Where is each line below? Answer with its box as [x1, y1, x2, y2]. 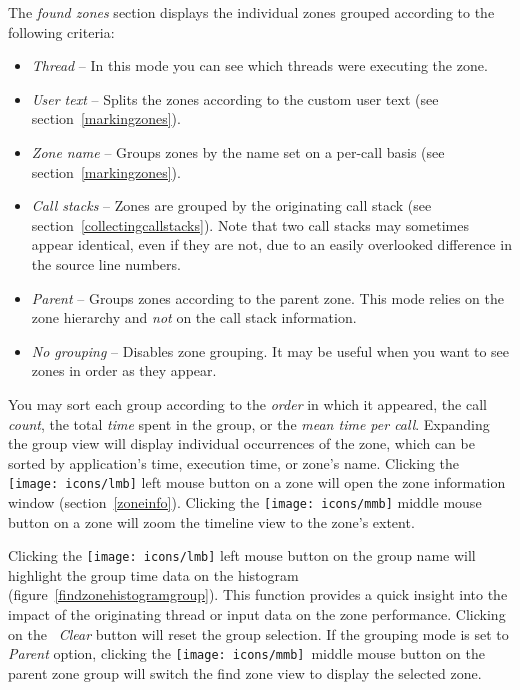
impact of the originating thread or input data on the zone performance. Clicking [8, 604, 506, 625]
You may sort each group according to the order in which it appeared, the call [8, 393, 487, 414]
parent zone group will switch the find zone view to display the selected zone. [8, 662, 482, 683]
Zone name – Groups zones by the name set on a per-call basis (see [31, 141, 445, 162]
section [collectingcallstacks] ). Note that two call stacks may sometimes [31, 214, 469, 235]
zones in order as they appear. [31, 360, 217, 381]
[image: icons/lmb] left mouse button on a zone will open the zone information [8, 472, 506, 493]
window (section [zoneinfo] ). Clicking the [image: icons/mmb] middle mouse [8, 491, 482, 512]
